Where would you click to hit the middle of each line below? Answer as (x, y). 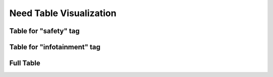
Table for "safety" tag (44, 31)
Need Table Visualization (63, 13)
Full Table (25, 63)
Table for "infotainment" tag (55, 47)
